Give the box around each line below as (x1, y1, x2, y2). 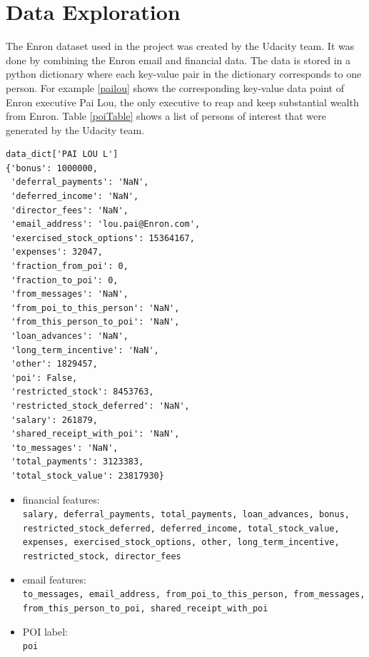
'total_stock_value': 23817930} (11, 470, 164, 481)
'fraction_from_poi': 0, (11, 261, 128, 272)
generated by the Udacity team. (6, 122, 145, 137)
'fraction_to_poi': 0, (11, 275, 118, 285)
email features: (22, 571, 86, 586)
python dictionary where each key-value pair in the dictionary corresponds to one (6, 66, 362, 81)
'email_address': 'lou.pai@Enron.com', (11, 219, 201, 230)
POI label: (22, 623, 69, 638)
